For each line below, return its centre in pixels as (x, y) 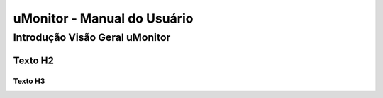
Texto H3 (29, 81)
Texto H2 (34, 60)
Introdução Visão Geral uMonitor (92, 37)
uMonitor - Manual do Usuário (103, 18)
